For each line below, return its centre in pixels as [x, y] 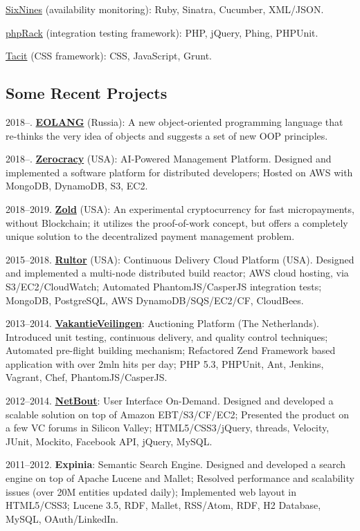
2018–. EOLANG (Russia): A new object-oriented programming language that [174, 121]
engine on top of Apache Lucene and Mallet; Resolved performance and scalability [180, 478]
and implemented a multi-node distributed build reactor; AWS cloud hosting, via [177, 273]
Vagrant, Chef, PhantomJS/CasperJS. [87, 377]
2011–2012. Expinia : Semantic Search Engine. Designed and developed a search [176, 464]
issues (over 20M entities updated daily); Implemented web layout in [151, 491]
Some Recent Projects [87, 93]
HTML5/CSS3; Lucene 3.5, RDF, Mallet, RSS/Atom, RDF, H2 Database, [163, 505]
